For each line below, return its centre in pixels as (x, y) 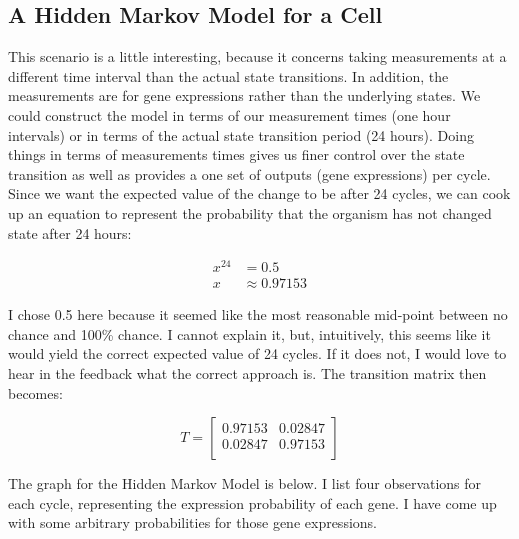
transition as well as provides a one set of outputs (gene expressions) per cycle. (249, 173)
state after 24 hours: (70, 232)
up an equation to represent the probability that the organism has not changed (250, 212)
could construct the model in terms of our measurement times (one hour (229, 114)
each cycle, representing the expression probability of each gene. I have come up (252, 502)
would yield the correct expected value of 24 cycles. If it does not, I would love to (257, 353)
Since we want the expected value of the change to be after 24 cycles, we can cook (259, 193)
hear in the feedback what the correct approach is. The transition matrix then (247, 373)
